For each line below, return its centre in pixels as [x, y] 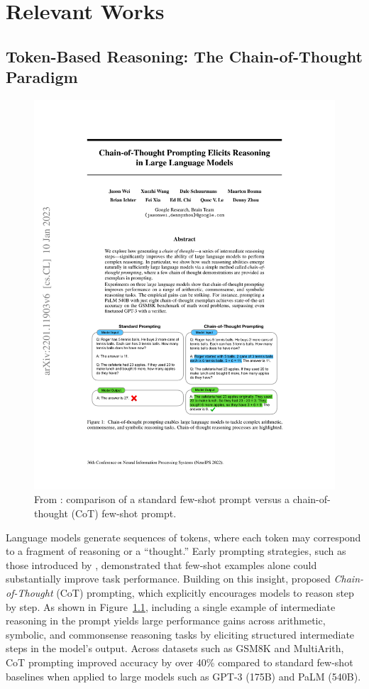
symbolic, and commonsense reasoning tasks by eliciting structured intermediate [180, 634]
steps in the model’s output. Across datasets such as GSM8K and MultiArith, [175, 648]
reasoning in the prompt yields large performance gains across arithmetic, [166, 621]
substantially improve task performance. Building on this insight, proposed [168, 579]
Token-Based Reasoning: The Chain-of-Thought [184, 56]
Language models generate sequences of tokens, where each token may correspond [183, 537]
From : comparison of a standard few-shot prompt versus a [162, 499]
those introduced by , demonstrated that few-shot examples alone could [161, 564]
